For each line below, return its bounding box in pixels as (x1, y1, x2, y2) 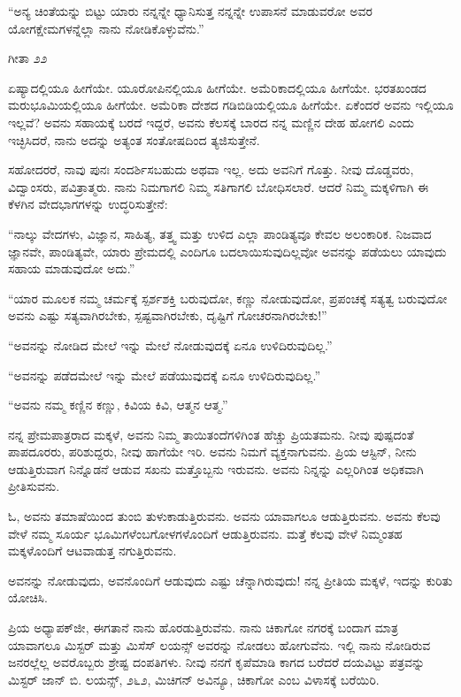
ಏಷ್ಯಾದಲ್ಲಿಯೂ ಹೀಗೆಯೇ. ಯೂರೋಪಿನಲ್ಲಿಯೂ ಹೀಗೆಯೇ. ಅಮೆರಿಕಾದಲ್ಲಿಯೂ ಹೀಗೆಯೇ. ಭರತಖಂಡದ (8, 78, 426, 96)
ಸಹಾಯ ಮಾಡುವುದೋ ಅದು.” (8, 259, 135, 278)
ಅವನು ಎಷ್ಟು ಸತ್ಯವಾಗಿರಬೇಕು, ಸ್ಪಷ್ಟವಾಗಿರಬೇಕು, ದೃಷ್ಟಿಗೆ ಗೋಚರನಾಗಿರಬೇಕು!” (8, 306, 327, 325)
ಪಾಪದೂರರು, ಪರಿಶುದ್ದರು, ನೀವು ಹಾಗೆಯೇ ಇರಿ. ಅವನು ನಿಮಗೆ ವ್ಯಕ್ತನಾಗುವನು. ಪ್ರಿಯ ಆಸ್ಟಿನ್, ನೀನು (8, 442, 417, 461)
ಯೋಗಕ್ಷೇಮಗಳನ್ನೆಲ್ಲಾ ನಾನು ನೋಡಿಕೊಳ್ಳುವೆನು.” (8, 19, 204, 37)
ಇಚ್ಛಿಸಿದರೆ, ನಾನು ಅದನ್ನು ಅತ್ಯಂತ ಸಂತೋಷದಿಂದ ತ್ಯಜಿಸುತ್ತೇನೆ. (8, 130, 260, 149)
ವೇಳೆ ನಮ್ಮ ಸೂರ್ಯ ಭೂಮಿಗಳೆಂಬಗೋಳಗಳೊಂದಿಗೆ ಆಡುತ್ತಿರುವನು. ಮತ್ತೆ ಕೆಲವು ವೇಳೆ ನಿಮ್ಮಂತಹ (8, 524, 403, 542)
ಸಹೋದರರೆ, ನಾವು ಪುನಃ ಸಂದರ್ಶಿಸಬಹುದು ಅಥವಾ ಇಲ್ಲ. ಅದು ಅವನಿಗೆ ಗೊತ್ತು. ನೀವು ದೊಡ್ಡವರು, (8, 160, 414, 179)
